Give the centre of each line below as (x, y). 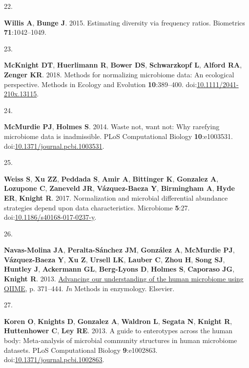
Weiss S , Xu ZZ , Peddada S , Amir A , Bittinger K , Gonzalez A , (111, 178)
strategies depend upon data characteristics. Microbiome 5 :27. (97, 207)
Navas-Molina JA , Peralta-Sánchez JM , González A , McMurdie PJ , (119, 250)
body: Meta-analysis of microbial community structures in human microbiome (121, 340)
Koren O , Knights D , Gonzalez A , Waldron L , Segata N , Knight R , (118, 321)
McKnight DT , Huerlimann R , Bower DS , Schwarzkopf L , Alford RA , (123, 65)
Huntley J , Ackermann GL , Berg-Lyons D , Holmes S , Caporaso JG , (119, 269)
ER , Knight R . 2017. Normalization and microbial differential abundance (116, 197)
